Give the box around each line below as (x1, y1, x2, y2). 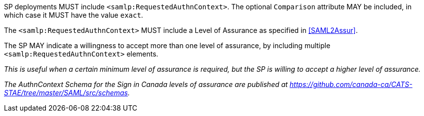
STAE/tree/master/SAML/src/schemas (4, 88, 128, 97)
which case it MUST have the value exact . (4, 11, 143, 19)
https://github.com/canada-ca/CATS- (289, 80, 413, 88)
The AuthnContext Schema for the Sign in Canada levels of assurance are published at (4, 80, 288, 88)
